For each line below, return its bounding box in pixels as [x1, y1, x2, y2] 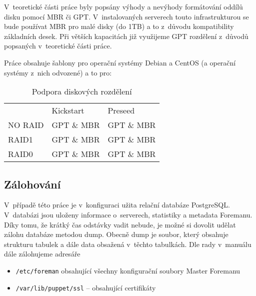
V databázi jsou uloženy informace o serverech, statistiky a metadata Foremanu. [4, 209, 252, 219]
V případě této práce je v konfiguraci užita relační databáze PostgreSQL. [4, 199, 230, 210]
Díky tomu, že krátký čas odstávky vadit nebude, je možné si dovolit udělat [4, 219, 236, 229]
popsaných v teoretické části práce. [4, 40, 112, 51]
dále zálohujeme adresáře [4, 248, 80, 259]
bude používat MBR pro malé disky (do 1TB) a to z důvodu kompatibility [4, 21, 234, 31]
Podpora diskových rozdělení [31, 85, 132, 97]
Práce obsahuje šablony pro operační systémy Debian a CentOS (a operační [4, 57, 236, 67]
